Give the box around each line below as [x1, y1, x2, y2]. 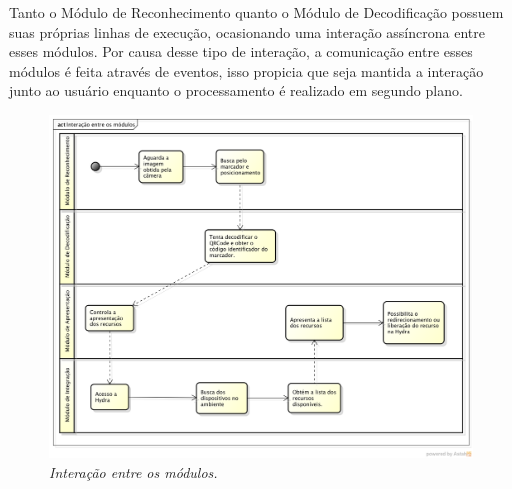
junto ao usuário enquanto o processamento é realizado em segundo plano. [9, 80, 463, 101]
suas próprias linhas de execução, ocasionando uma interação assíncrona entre [9, 21, 485, 42]
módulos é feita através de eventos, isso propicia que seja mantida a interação [9, 60, 484, 81]
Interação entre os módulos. [49, 461, 218, 482]
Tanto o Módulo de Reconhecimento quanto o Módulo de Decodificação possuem [9, 2, 504, 22]
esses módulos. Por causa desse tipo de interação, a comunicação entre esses [9, 41, 473, 62]
